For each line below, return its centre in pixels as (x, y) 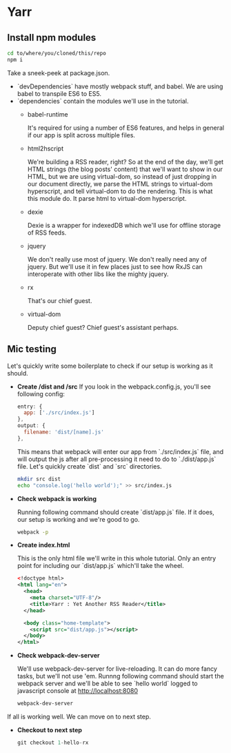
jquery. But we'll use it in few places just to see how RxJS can (115, 266)
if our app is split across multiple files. (81, 135)
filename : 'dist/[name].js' (64, 432)
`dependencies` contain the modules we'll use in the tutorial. (103, 101)
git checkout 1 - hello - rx (53, 743)
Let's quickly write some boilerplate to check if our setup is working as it (110, 366)
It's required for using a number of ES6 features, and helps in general (126, 128)
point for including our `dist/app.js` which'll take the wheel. (100, 566)
